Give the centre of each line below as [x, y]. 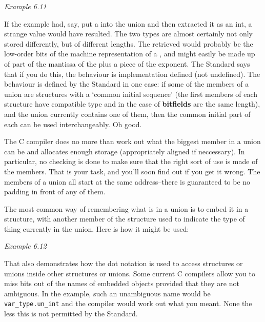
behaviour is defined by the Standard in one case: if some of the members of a [127, 84]
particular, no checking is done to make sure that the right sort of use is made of [131, 161]
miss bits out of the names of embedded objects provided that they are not [122, 283]
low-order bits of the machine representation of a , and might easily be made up [130, 54]
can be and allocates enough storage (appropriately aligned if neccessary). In [125, 151]
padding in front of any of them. [55, 192]
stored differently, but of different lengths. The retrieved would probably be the [129, 43]
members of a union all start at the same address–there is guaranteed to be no [127, 181]
